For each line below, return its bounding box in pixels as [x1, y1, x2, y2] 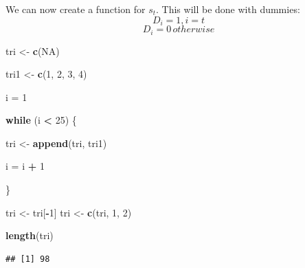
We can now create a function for [5, 2, 146, 16]
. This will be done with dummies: [156, 2, 300, 16]
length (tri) [5, 228, 54, 243]
